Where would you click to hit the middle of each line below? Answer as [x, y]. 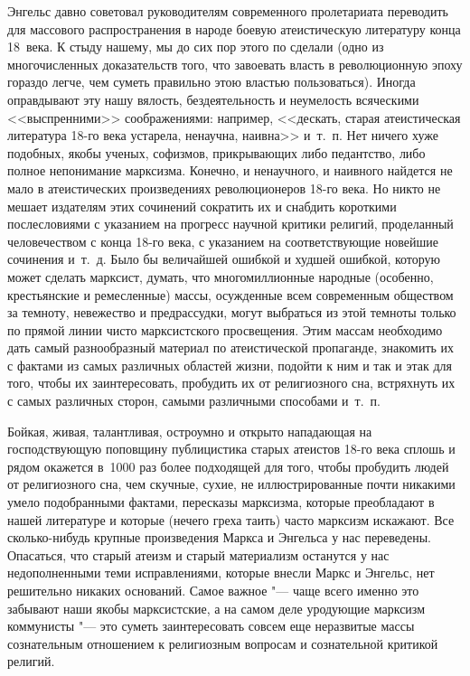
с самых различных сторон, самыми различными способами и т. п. [194, 401]
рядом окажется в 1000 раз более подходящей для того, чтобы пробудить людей [228, 466]
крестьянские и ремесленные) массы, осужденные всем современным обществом [230, 294]
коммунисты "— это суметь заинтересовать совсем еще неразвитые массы [211, 626]
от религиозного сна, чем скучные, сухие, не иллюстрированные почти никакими [231, 484]
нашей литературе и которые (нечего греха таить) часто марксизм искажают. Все [231, 519]
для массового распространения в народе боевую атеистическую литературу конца [234, 28]
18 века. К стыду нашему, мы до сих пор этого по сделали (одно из [196, 47]
